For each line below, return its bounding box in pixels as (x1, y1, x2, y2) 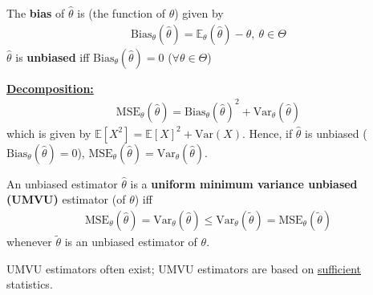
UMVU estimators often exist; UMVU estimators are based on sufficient (6, 260, 361, 277)
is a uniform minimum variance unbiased (130, 175, 358, 192)
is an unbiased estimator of (64, 233, 197, 250)
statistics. (6, 276, 53, 293)
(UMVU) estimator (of (6, 191, 126, 208)
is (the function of (77, 5, 165, 21)
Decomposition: (6, 79, 94, 96)
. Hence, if (241, 124, 293, 141)
